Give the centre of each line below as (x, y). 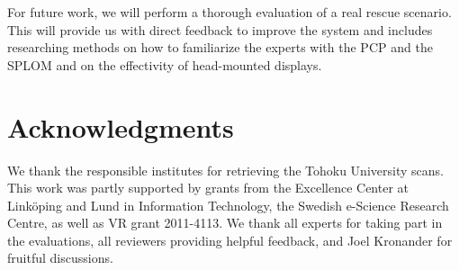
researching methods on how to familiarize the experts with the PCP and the (220, 47)
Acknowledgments (121, 126)
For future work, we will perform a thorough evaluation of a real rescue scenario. (229, 12)
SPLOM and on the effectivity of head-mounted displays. (165, 64)
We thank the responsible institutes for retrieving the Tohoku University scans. (225, 170)
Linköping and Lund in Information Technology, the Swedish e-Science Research (228, 205)
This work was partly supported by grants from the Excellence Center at (208, 188)
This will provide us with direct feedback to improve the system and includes (220, 29)
